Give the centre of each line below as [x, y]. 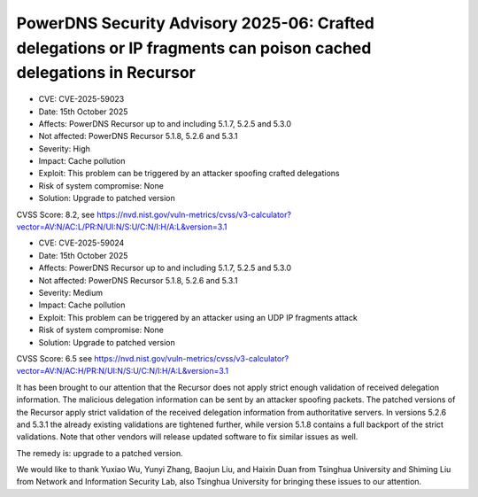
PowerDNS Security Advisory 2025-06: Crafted [196, 23]
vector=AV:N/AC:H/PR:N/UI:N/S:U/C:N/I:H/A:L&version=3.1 [123, 371]
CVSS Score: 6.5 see [54, 358]
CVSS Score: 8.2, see [55, 214]
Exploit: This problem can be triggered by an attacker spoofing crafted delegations [189, 174]
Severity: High [64, 148]
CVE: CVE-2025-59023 [81, 99]
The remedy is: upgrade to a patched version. [100, 453]
